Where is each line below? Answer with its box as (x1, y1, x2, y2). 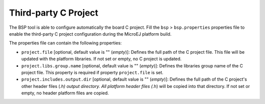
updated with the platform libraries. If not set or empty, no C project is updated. (21, 56, 182, 62)
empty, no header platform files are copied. (21, 90, 109, 96)
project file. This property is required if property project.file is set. (21, 69, 164, 75)
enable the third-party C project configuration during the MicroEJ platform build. (9, 31, 172, 37)
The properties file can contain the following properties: (9, 40, 122, 46)
